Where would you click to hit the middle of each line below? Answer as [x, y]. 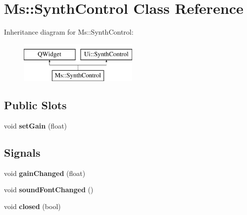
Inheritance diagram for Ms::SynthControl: [69, 32]
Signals [22, 152]
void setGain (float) [36, 126]
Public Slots [35, 105]
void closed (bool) [32, 206]
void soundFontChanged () [49, 190]
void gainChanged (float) [45, 173]
